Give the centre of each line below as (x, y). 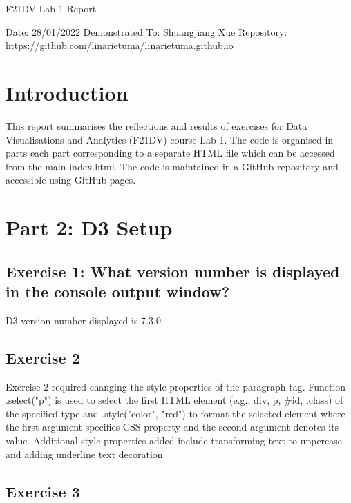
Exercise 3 (43, 491)
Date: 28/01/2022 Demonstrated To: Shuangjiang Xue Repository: (146, 31)
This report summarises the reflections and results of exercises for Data (156, 125)
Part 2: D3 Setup (89, 227)
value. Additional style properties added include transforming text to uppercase (174, 441)
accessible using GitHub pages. (71, 180)
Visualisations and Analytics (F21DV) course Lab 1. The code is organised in (170, 139)
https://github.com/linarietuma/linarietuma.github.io (120, 45)
